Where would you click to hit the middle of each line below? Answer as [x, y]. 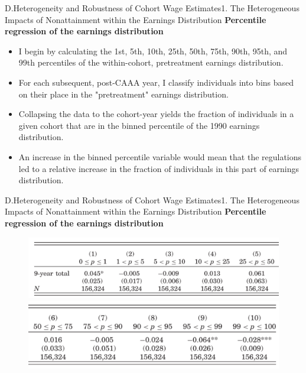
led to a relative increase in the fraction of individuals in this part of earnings [159, 168]
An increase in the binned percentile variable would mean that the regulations [160, 156]
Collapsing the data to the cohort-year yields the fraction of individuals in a [156, 114]
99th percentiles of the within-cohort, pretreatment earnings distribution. [151, 62]
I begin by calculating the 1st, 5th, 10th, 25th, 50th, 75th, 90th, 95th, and [153, 51]
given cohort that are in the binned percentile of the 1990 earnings [139, 125]
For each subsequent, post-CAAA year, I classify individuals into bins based [156, 82]
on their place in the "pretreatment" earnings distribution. [123, 94]
